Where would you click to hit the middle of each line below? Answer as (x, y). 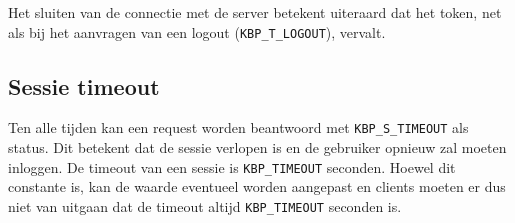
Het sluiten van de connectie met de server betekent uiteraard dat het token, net (255, 12)
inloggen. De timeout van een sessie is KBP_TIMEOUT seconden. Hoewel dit (232, 166)
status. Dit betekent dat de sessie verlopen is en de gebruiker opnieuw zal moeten (257, 147)
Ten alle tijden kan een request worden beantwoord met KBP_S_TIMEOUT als (238, 127)
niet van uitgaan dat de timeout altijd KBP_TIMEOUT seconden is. (205, 205)
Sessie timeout (84, 85)
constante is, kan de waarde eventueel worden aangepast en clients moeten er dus (257, 186)
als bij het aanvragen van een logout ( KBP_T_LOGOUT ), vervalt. (197, 31)
